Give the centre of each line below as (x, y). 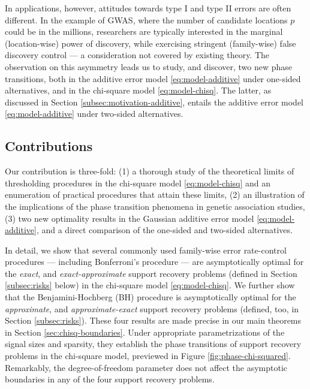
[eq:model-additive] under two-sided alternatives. (94, 114)
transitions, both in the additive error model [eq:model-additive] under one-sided (153, 78)
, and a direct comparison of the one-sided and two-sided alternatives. (164, 230)
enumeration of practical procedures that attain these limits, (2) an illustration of (155, 194)
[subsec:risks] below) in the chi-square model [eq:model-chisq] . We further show (150, 285)
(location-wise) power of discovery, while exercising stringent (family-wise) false (151, 43)
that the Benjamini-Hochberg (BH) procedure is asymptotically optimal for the (151, 297)
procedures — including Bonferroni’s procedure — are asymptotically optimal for (154, 262)
